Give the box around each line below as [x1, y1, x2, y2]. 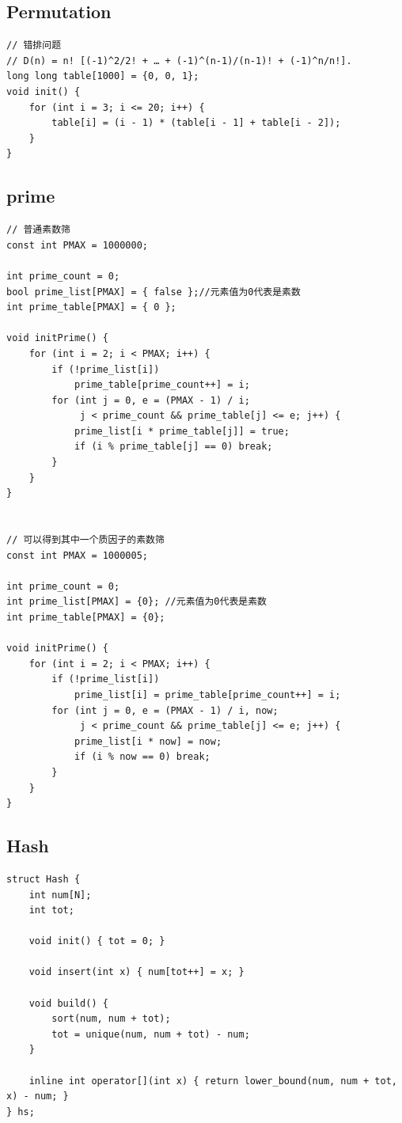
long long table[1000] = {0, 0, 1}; [6, 70, 199, 82]
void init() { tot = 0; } [28, 935, 165, 947]
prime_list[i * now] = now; [74, 735, 222, 747]
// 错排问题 [6, 40, 62, 51]
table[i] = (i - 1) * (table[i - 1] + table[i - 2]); [51, 117, 341, 129]
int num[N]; [28, 889, 92, 901]
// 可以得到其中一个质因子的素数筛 [6, 534, 165, 546]
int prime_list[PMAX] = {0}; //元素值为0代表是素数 [6, 596, 267, 608]
